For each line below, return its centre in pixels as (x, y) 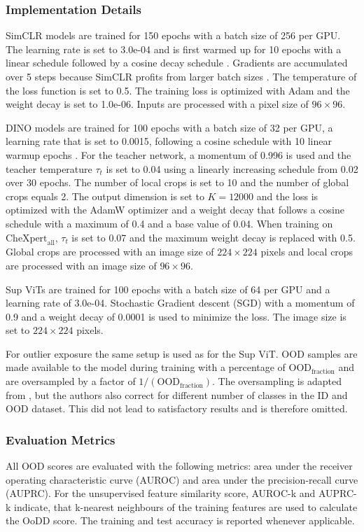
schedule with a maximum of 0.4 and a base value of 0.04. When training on (169, 223)
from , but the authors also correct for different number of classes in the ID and (177, 394)
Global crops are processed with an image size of (110, 252)
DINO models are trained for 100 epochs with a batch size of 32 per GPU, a (169, 127)
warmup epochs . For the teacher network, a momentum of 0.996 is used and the (178, 154)
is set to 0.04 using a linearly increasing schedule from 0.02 (232, 168)
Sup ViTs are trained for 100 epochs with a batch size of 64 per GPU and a (168, 289)
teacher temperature (49, 168)
